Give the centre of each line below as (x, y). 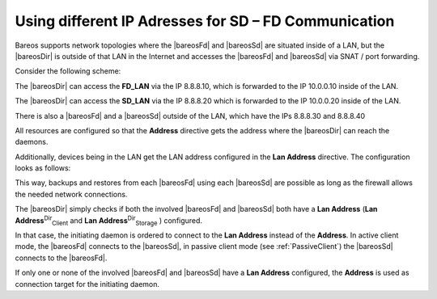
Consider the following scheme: (68, 71)
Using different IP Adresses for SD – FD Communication (205, 21)
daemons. (32, 142)
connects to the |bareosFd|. (61, 258)
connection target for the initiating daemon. (87, 284)
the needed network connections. (71, 194)
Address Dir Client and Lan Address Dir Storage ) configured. (108, 221)
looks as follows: (43, 168)
